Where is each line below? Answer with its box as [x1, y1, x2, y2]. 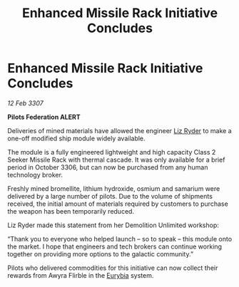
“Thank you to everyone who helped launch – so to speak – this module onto [7, 234, 233, 243]
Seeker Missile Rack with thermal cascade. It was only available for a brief [7, 155, 225, 164]
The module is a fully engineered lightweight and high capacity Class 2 [7, 147, 216, 156]
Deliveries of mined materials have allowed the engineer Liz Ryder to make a [7, 126, 232, 135]
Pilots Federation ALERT [7, 113, 81, 121]
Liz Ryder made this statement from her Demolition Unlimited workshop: [7, 221, 220, 229]
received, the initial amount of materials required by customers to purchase [7, 199, 228, 208]
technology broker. [7, 170, 63, 179]
